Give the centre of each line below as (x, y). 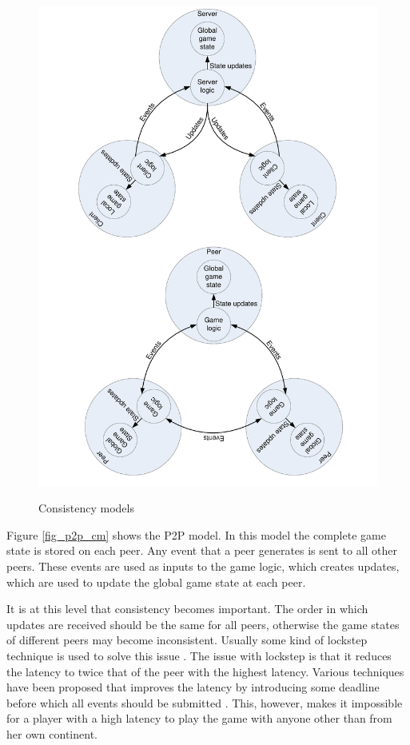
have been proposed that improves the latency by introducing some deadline (193, 687)
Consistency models (86, 508)
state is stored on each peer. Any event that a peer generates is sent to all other (202, 550)
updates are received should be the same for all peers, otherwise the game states (203, 624)
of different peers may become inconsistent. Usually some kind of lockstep (187, 640)
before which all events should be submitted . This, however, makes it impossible (205, 702)
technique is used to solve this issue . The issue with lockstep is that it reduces (199, 656)
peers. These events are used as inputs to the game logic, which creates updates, (203, 566)
